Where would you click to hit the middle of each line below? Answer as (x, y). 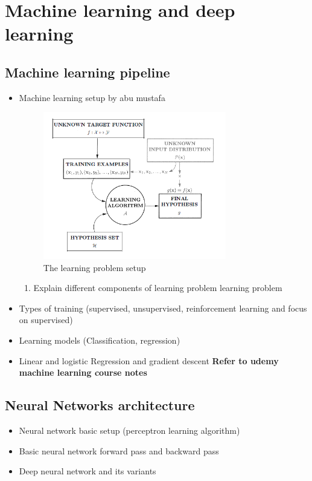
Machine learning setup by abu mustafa (92, 97)
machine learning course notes (83, 372)
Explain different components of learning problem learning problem (158, 288)
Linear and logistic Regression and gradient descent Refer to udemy (149, 360)
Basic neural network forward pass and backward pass (119, 450)
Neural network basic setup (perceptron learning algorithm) (129, 430)
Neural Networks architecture (100, 405)
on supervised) (46, 320)
